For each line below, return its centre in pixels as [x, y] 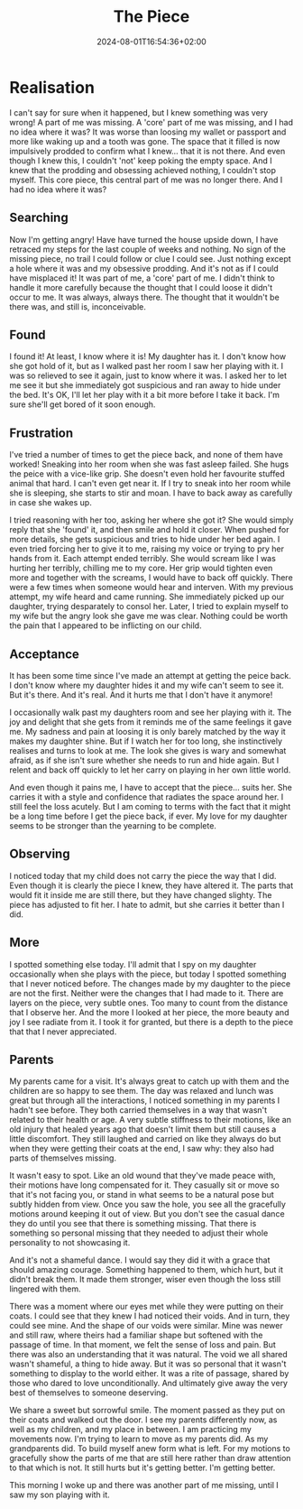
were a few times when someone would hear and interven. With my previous [151, 588]
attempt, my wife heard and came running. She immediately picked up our [147, 597]
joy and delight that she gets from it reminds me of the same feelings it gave [151, 722]
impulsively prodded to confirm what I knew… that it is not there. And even [147, 151]
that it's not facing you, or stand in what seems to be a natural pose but [142, 1195]
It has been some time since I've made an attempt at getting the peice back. [150, 675]
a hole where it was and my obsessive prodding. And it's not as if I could [144, 268]
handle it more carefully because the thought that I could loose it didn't [141, 287]
